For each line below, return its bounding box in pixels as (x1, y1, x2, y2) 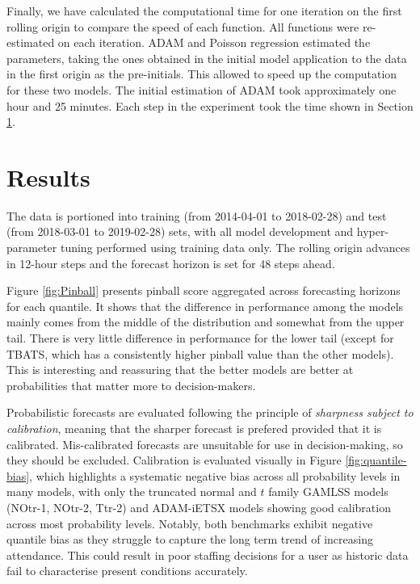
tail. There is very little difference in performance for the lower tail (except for (6, 330, 394, 347)
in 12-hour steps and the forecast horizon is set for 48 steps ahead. (6, 254, 335, 271)
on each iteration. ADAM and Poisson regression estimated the (57, 34, 371, 51)
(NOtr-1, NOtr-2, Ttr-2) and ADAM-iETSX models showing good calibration (6, 498, 391, 515)
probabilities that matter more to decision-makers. (6, 376, 256, 393)
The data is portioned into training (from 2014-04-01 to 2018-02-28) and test (6, 207, 387, 224)
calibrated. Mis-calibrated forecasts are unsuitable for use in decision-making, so (6, 435, 403, 452)
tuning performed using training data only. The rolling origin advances (60, 239, 410, 256)
